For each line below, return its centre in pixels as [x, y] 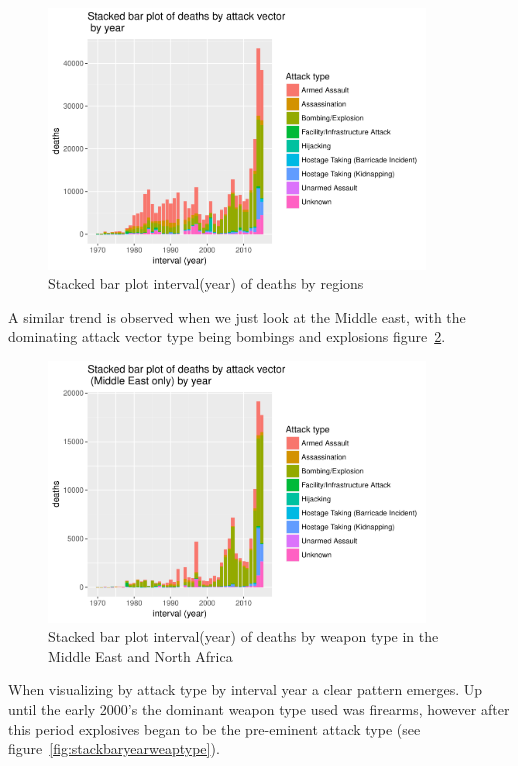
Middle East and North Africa [140, 655]
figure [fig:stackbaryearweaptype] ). [114, 748]
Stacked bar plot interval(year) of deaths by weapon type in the [243, 636]
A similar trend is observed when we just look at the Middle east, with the [237, 316]
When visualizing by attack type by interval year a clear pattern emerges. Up [245, 689]
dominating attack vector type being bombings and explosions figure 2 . [227, 336]
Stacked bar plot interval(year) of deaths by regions [206, 283]
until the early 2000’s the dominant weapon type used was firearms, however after [259, 709]
